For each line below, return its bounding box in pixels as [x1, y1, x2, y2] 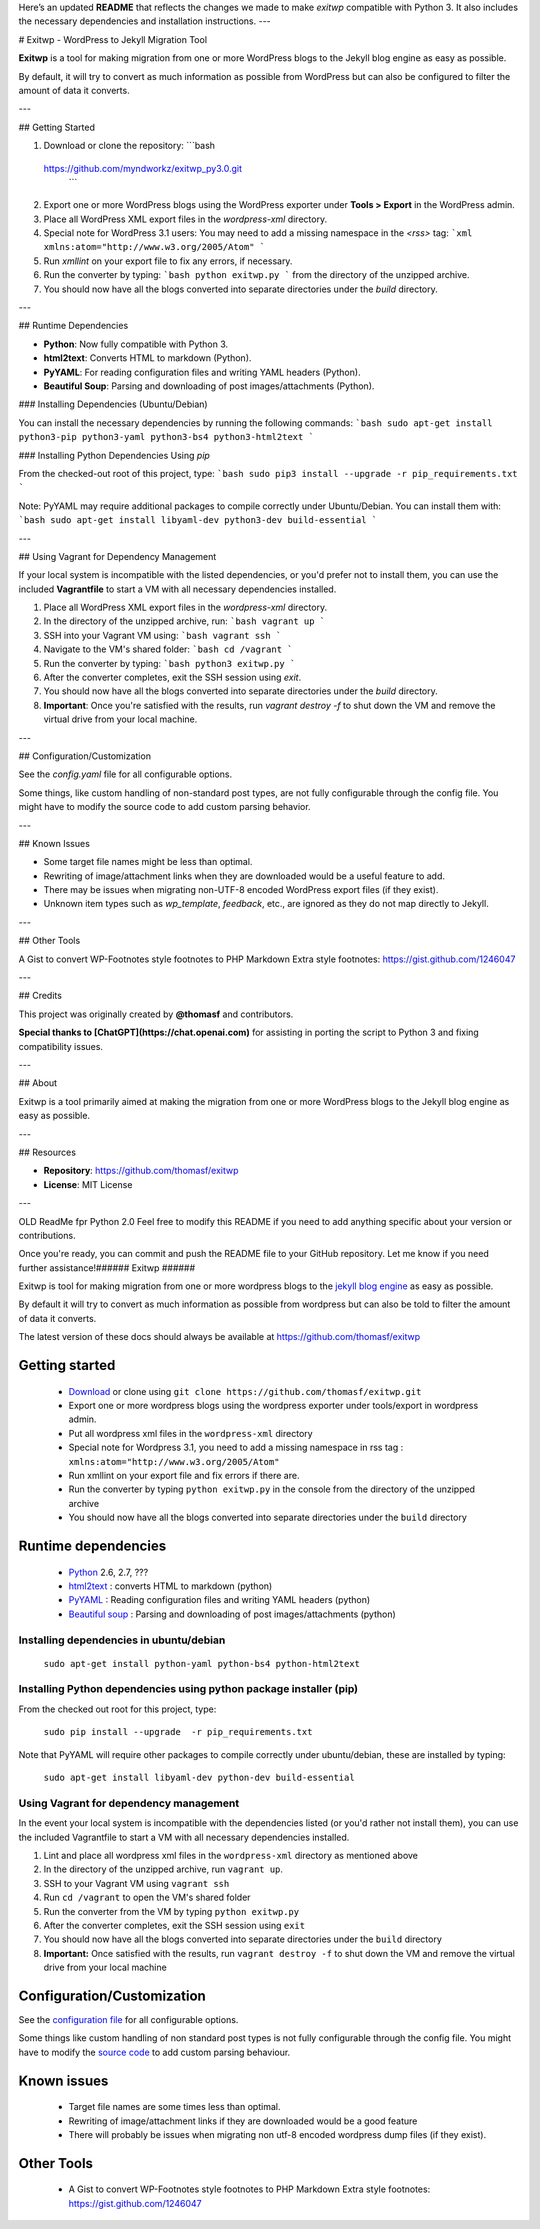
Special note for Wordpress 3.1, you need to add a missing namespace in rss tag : [68, 1441, 404, 1454]
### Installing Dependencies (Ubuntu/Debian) [18, 398, 209, 410]
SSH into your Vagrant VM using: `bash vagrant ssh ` [43, 629, 282, 641]
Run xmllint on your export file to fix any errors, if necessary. [43, 255, 293, 267]
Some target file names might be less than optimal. [43, 856, 253, 868]
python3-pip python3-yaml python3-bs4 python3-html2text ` [18, 431, 315, 443]
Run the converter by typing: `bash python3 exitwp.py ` [43, 657, 296, 669]
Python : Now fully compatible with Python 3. [43, 338, 229, 350]
